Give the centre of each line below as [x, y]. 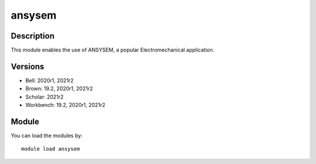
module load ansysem [51, 149]
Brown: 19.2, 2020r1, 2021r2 [59, 89]
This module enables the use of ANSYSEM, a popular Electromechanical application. [113, 50]
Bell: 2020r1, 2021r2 [50, 80]
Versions [28, 66]
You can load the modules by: [47, 136]
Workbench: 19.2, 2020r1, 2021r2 [65, 105]
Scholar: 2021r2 [44, 97]
